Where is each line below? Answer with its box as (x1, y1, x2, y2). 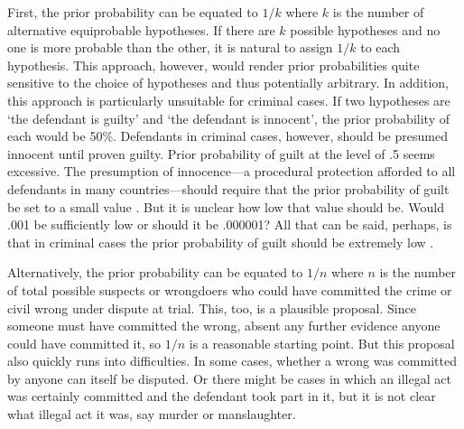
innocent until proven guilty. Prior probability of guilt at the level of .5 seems (7, 144, 435, 163)
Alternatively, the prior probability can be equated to (7, 263, 303, 282)
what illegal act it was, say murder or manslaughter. (7, 405, 296, 424)
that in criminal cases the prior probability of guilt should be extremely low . (7, 232, 434, 251)
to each (360, 38, 401, 57)
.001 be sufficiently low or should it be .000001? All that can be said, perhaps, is (7, 215, 452, 234)
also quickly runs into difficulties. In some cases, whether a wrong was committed (7, 351, 457, 370)
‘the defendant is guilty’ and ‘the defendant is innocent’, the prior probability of (7, 108, 450, 127)
